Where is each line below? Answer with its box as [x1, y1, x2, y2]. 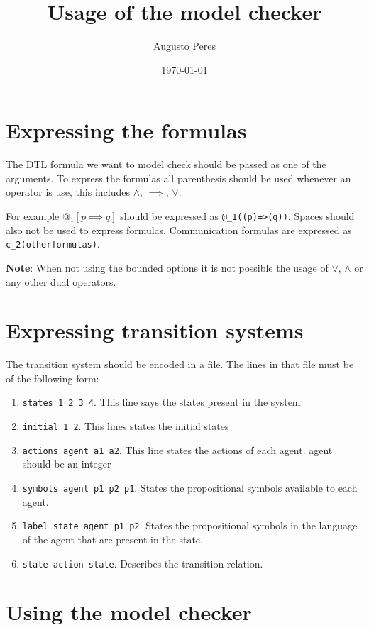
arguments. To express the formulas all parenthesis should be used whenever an [6, 170, 351, 185]
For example [6, 209, 60, 223]
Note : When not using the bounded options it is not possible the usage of [6, 260, 329, 275]
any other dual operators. [6, 274, 116, 289]
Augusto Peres [153, 38, 216, 53]
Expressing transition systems [6, 316, 304, 345]
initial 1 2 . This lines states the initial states [22, 419, 229, 433]
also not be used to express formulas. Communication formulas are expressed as [6, 222, 352, 237]
